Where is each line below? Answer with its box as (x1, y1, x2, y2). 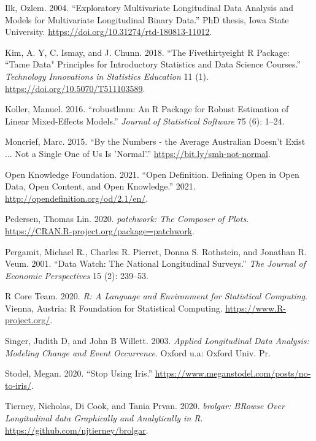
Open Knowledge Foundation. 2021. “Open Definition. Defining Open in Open (5, 167, 299, 180)
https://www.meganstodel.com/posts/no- (155, 367, 311, 380)
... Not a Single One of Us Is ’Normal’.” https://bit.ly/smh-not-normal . (5, 147, 271, 159)
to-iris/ (5, 378, 31, 391)
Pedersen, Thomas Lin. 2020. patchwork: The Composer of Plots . (5, 212, 249, 225)
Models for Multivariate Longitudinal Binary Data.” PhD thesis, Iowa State (5, 13, 289, 26)
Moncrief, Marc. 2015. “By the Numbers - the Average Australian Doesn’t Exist (5, 135, 306, 148)
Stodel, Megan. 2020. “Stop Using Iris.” (5, 367, 153, 380)
